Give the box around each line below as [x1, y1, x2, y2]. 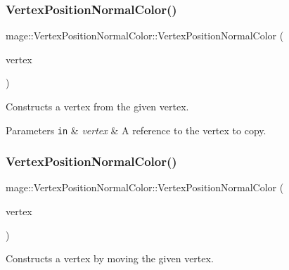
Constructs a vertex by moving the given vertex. [6, 251, 214, 266]
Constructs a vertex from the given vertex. [6, 99, 189, 113]
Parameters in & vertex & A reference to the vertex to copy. [6, 122, 266, 137]
